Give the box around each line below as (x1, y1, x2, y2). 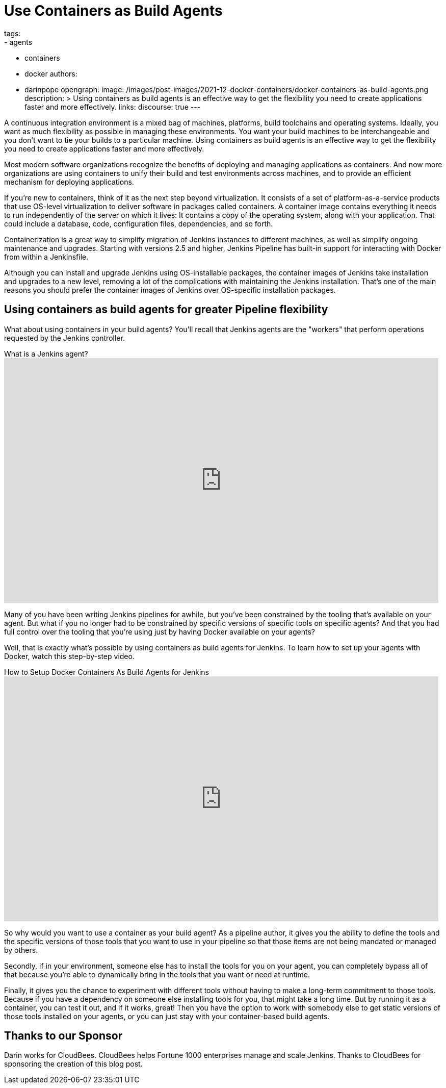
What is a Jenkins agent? (4, 349, 88, 358)
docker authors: (24, 69, 77, 78)
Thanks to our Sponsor (4, 1029, 123, 1043)
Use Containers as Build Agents (4, 2, 223, 19)
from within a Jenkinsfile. (4, 252, 89, 261)
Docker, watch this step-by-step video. (4, 651, 135, 661)
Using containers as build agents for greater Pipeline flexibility (4, 303, 328, 316)
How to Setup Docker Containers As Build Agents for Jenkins (4, 667, 209, 676)
